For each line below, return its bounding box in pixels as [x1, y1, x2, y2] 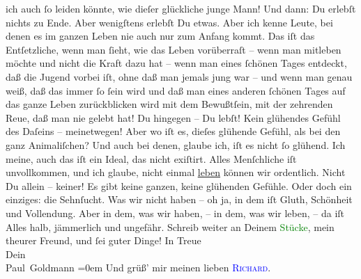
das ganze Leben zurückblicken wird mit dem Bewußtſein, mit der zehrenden [6, 97, 333, 111]
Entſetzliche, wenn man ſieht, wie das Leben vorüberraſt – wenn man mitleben [6, 42, 341, 56]
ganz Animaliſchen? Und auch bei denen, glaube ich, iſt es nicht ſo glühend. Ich [6, 137, 346, 152]
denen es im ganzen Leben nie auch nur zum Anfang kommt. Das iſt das [6, 29, 315, 43]
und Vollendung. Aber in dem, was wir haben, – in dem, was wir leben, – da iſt [6, 205, 345, 220]
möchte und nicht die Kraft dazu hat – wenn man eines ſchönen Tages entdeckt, [6, 56, 347, 70]
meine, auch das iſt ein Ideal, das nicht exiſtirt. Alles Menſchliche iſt [6, 151, 297, 166]
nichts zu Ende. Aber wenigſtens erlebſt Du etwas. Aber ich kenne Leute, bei [6, 15, 333, 29]
